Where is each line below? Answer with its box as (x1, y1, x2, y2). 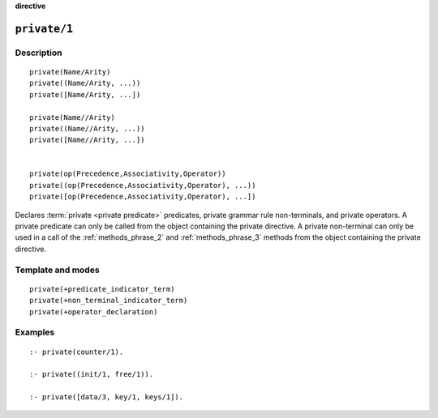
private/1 (15, 22, 73, 36)
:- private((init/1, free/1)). (29, 369, 154, 379)
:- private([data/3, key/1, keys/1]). (29, 393, 184, 402)
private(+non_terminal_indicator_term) (29, 296, 188, 305)
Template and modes (15, 264, 101, 275)
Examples (15, 326, 55, 338)
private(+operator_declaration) (29, 307, 158, 316)
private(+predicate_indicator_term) (29, 284, 175, 293)
